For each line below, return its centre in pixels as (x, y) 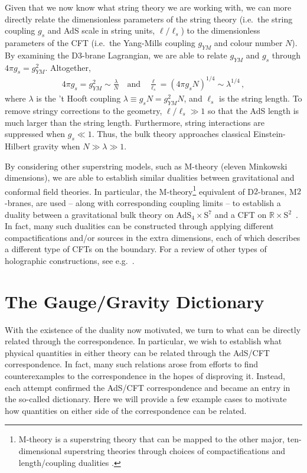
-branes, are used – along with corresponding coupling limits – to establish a (143, 202)
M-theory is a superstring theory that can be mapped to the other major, (151, 439)
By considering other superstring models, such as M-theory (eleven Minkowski (146, 166)
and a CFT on (241, 214)
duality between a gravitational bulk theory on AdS (98, 214)
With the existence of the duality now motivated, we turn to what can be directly (153, 329)
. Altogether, (68, 67)
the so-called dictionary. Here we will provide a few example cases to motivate (146, 399)
